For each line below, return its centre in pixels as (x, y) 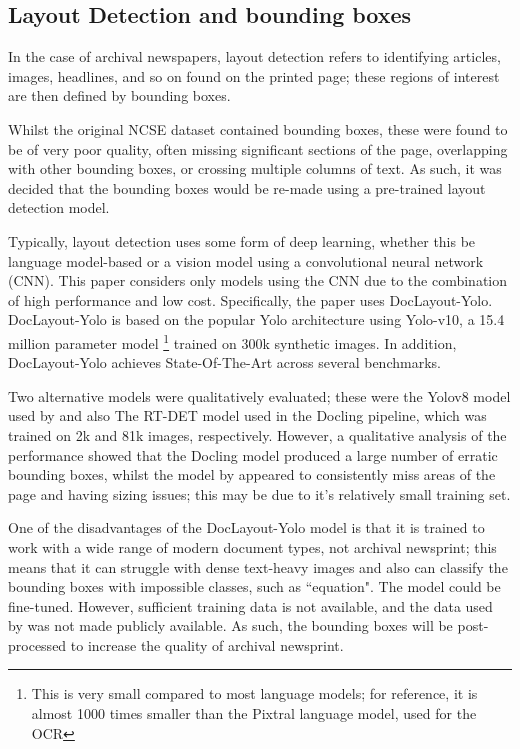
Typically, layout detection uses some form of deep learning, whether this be (242, 240)
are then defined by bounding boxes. (119, 95)
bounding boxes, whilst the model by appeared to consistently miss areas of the (252, 474)
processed (37, 644)
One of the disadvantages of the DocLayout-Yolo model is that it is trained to (246, 527)
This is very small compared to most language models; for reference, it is (254, 693)
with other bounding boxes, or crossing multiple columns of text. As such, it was (255, 168)
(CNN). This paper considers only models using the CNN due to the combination (258, 280)
